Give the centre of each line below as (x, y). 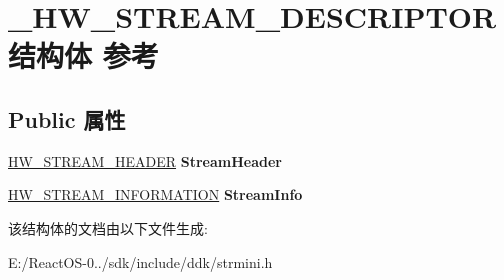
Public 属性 (67, 118)
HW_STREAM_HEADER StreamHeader (145, 160)
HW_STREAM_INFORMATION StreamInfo (155, 194)
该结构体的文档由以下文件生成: (108, 227)
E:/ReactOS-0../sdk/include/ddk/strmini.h (140, 261)
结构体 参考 (83, 55)
